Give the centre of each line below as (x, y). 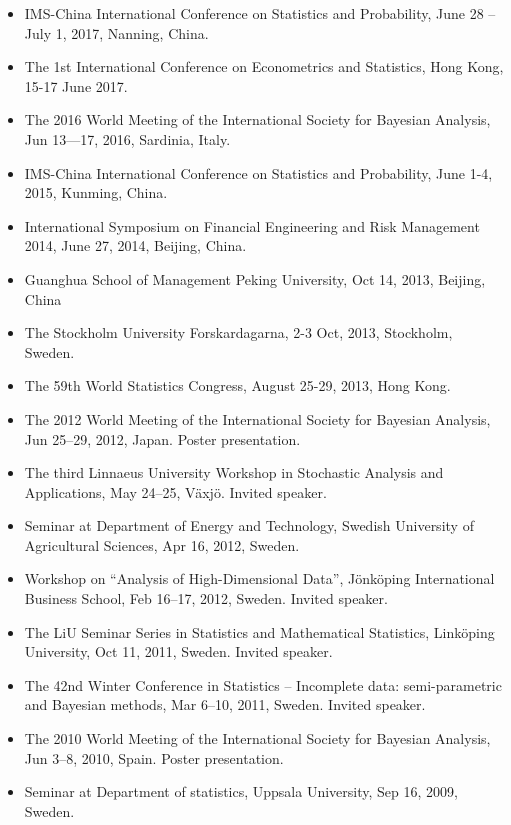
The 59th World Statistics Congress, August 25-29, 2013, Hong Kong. (237, 385)
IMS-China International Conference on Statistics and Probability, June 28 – (260, 13)
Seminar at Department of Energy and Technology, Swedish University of (249, 525)
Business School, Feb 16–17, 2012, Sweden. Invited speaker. (206, 598)
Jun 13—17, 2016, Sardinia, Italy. (127, 138)
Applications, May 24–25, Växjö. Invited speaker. (175, 491)
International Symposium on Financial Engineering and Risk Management (252, 225)
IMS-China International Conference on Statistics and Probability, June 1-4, (258, 172)
